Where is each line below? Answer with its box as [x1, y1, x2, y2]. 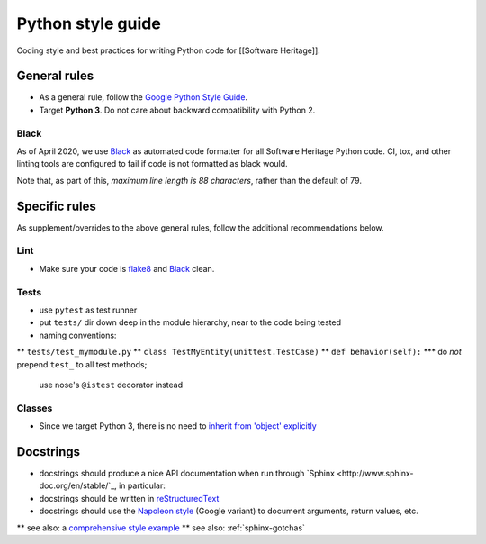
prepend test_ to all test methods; [16, 358, 148, 369]
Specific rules [16, 198, 96, 213]
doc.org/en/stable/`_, [39, 480, 117, 491]
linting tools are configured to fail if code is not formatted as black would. [16, 159, 288, 169]
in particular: [118, 480, 166, 491]
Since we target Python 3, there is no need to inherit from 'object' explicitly [39, 421, 317, 431]
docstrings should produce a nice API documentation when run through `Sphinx [39, 467, 335, 478]
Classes [16, 402, 53, 414]
